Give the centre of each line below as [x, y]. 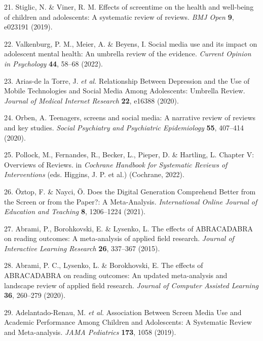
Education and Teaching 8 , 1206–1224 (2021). [75, 211]
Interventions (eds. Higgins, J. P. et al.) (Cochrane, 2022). [94, 174]
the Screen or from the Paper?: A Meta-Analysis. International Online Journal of [131, 201]
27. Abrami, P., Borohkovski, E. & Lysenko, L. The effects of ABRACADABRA [129, 228]
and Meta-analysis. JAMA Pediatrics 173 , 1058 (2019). [90, 332]
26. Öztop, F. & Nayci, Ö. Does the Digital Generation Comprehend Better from [130, 191]
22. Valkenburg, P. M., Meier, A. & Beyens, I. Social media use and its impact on [131, 43]
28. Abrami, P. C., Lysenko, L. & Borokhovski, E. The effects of [104, 265]
